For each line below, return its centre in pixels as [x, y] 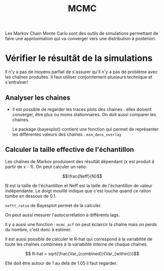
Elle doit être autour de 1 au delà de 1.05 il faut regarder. [61, 263]
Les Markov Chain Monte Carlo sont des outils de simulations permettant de [82, 33]
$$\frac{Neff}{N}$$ [82, 176]
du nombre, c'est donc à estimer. [38, 229]
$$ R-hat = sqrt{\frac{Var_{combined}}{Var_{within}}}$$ [82, 253]
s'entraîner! [17, 82]
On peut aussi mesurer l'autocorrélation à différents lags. [62, 215]
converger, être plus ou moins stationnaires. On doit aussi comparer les [84, 114]
